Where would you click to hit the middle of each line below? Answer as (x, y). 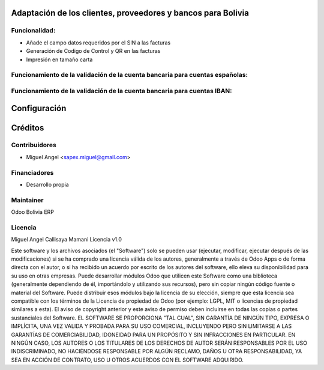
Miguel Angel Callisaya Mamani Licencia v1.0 (67, 240)
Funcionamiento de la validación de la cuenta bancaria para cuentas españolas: (130, 75)
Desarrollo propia (47, 184)
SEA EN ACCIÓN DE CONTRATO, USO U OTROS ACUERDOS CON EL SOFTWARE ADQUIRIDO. (127, 360)
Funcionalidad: (33, 31)
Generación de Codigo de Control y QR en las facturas (93, 51)
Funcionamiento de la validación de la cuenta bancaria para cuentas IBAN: (121, 91)
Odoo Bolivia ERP (32, 212)
